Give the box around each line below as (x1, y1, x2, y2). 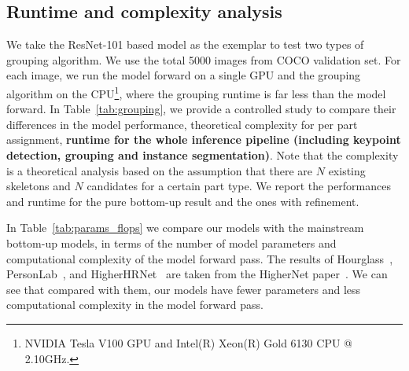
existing (328, 162, 366, 178)
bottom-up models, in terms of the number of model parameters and (6, 234, 337, 251)
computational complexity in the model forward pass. (6, 296, 263, 313)
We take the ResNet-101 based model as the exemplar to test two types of (6, 36, 364, 53)
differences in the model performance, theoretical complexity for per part (6, 116, 358, 132)
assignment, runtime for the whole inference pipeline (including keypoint (6, 131, 401, 148)
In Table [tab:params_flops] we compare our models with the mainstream (6, 219, 364, 236)
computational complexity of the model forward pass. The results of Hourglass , (6, 250, 393, 266)
